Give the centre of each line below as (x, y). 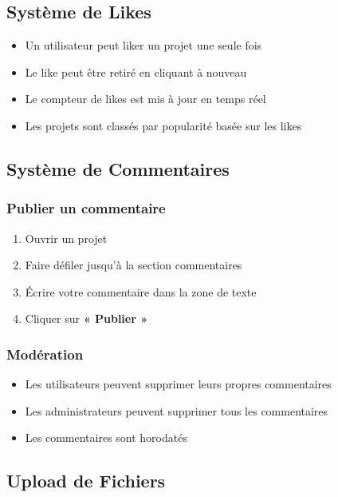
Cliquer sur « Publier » (86, 318)
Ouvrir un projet (66, 238)
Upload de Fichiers (86, 481)
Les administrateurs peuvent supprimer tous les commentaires (177, 410)
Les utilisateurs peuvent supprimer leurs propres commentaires (178, 384)
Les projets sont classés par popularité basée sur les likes (163, 125)
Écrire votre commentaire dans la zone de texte (141, 291)
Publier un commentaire (86, 208)
